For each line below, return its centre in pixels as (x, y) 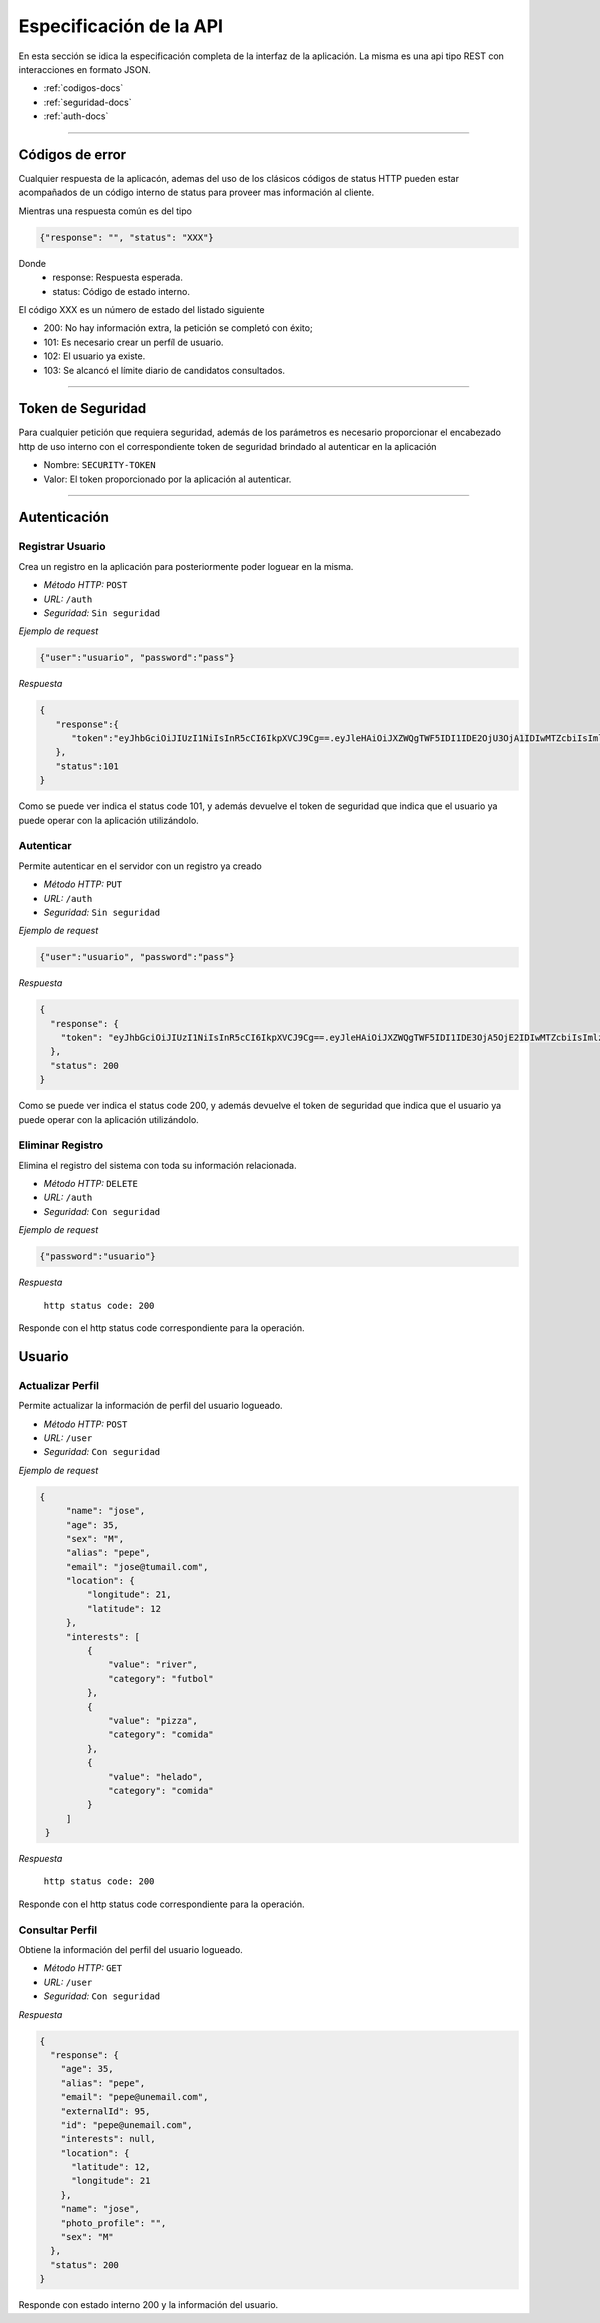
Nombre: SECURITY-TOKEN (99, 465)
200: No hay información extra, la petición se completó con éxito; (178, 328)
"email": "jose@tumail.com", (137, 1566)
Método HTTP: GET (83, 1968)
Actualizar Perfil (59, 1385)
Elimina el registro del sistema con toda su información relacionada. (157, 1165)
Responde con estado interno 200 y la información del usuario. (148, 2305)
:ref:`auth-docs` (76, 116)
